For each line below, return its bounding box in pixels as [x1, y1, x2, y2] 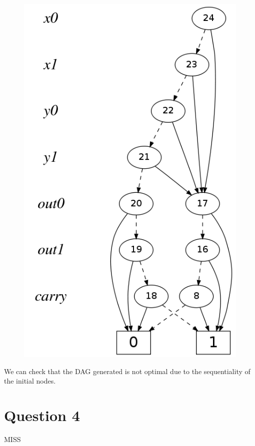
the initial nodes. [4, 376, 56, 386]
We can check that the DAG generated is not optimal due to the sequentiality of [4, 366, 250, 376]
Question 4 [4, 405, 80, 425]
